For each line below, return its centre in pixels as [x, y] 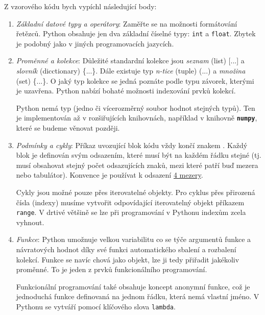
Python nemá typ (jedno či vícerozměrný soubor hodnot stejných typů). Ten [136, 107]
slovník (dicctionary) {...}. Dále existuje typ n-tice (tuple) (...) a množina [131, 71]
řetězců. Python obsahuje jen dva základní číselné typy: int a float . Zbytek [136, 33]
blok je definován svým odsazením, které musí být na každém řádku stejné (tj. [139, 155]
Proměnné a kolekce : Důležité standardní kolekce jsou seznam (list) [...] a [130, 60]
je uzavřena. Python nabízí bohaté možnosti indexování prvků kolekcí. [126, 91]
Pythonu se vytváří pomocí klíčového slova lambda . [96, 307]
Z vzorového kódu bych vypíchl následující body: [80, 6]
